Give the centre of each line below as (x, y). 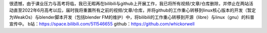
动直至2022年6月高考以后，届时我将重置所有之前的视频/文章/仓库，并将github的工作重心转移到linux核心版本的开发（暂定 (133, 10)
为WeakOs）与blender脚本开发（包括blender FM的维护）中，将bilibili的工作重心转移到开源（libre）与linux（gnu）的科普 (132, 17)
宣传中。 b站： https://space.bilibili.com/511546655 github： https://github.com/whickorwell (102, 24)
